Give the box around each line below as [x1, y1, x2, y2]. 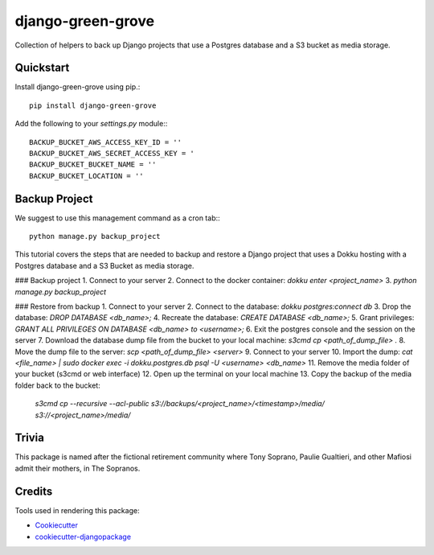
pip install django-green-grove [29, 101, 157, 110]
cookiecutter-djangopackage [35, 532, 132, 541]
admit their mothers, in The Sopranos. [14, 463, 141, 473]
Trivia [14, 431, 44, 445]
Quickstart [14, 61, 70, 75]
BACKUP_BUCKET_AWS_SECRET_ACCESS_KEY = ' [29, 149, 194, 158]
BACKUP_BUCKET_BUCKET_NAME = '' [29, 160, 157, 169]
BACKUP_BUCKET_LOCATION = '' [29, 171, 144, 180]
